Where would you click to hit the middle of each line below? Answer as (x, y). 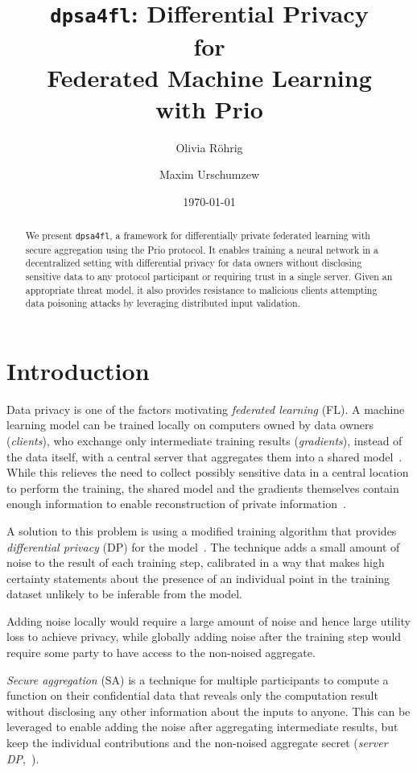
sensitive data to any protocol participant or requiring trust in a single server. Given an (209, 276)
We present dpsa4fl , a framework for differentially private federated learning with (198, 236)
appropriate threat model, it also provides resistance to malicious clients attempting (201, 289)
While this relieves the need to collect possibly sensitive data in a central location (208, 472)
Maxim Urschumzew (209, 174)
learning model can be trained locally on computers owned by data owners (190, 425)
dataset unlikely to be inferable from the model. (125, 594)
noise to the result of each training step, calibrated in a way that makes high (196, 562)
